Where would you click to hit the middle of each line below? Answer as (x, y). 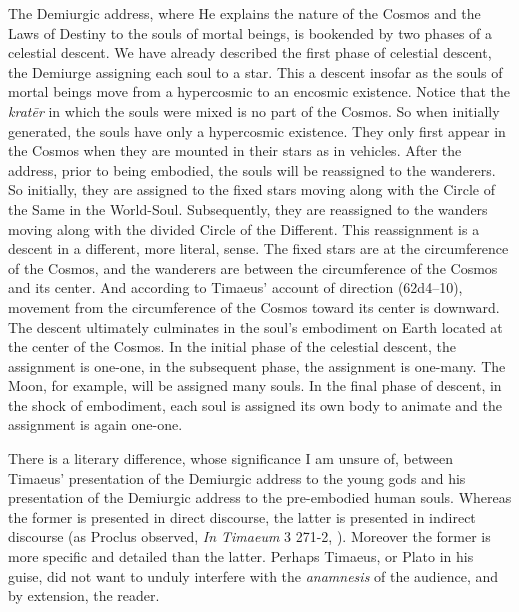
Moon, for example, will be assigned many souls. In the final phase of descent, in (255, 385)
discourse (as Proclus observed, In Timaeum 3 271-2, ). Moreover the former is (249, 536)
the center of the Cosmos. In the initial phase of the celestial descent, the (232, 346)
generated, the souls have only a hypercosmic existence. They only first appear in (257, 130)
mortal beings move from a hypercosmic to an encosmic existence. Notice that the (259, 91)
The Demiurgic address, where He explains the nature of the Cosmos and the (244, 13)
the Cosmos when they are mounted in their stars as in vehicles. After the (235, 150)
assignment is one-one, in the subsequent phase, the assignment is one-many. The (257, 365)
